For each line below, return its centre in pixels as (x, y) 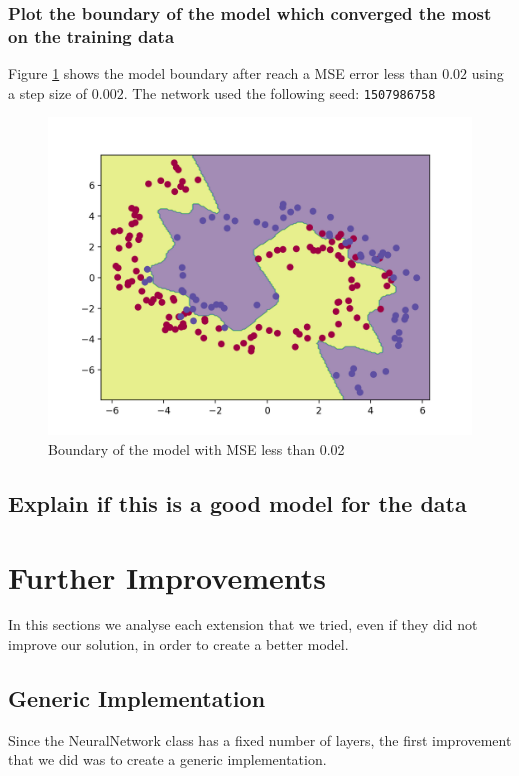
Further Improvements (167, 576)
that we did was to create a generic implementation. (167, 759)
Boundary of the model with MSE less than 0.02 (196, 448)
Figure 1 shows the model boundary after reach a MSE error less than (223, 73)
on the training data (91, 35)
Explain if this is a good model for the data (237, 502)
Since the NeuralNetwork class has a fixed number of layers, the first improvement (260, 739)
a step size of (48, 92)
